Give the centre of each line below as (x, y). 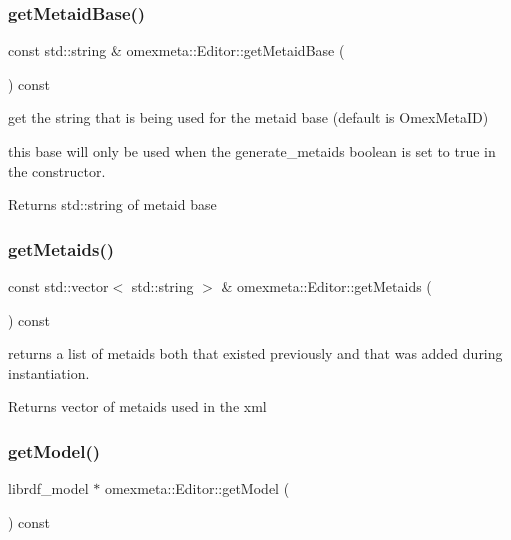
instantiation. (49, 372)
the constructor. (57, 170)
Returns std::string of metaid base (112, 204)
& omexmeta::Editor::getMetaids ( (326, 286)
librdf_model (48, 488)
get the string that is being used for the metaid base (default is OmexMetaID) (248, 117)
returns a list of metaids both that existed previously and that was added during (255, 353)
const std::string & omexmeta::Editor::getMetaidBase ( (176, 50)
